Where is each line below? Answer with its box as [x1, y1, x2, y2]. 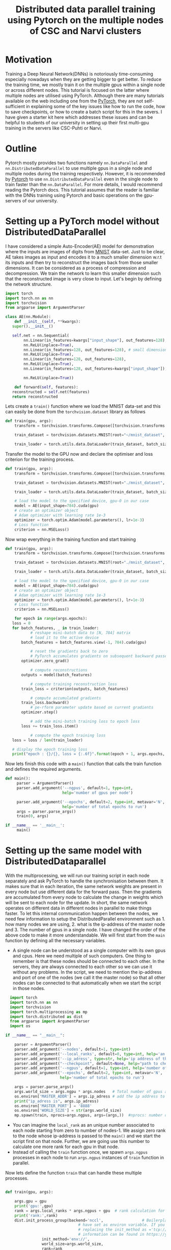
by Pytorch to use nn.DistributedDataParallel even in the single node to [5, 176, 158, 182]
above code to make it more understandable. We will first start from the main [5, 932, 165, 938]
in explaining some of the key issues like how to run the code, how [26, 103, 165, 109]
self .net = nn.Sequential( [12, 333, 70, 338]
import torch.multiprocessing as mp [10, 1009, 88, 1014]
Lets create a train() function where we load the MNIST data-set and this [5, 403, 161, 409]
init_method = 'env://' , [41, 1237, 90, 1242]
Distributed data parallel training [15, 4, 156, 15]
